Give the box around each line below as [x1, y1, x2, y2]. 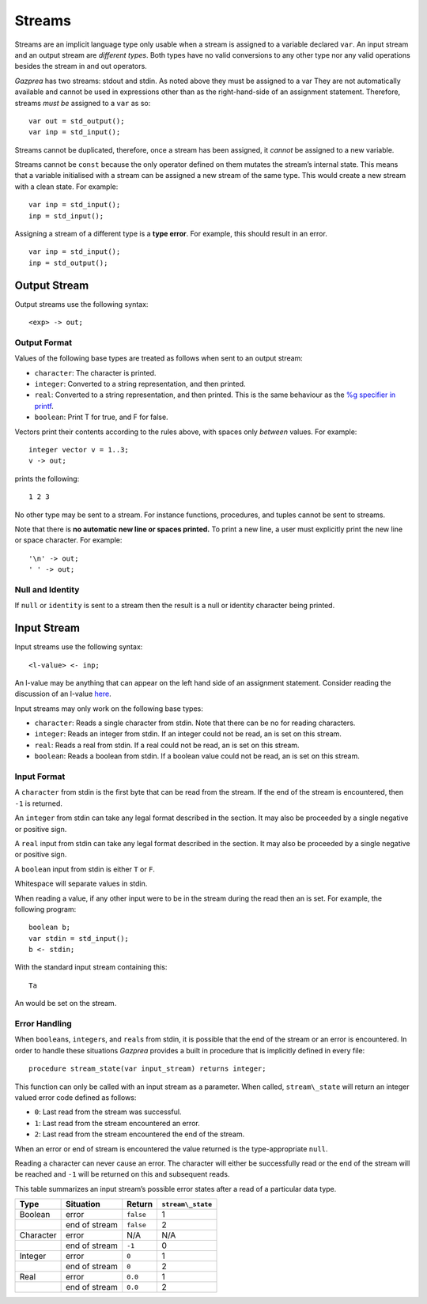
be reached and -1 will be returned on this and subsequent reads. [14, 1170, 230, 1179]
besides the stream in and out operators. [14, 62, 148, 71]
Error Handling [14, 1019, 73, 1030]
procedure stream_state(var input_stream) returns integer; [28, 1064, 266, 1073]
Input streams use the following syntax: [14, 642, 143, 652]
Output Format [14, 337, 73, 348]
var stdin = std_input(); [28, 934, 130, 943]
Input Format [14, 771, 66, 782]
